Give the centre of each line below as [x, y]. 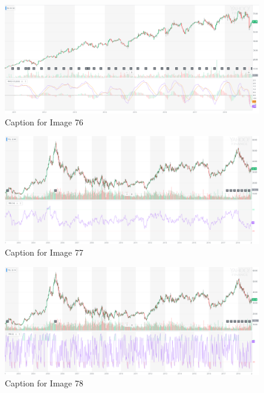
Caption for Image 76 [44, 121]
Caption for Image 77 [44, 252]
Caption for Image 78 [44, 383]
